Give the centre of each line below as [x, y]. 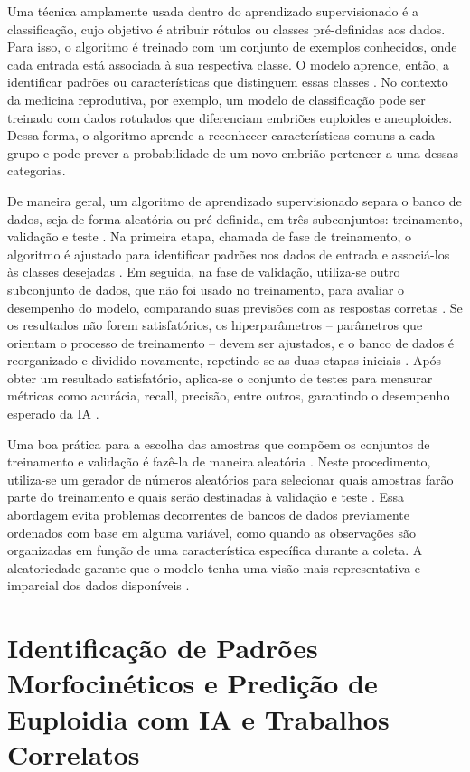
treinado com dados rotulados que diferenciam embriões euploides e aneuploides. [230, 117]
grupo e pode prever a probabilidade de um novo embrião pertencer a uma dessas [233, 152]
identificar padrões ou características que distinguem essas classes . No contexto [228, 82]
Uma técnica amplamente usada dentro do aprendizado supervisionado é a [213, 11]
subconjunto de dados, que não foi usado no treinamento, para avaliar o [206, 289]
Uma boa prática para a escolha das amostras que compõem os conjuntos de [219, 443]
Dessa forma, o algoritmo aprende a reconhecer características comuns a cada [221, 135]
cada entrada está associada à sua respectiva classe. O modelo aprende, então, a [229, 64]
